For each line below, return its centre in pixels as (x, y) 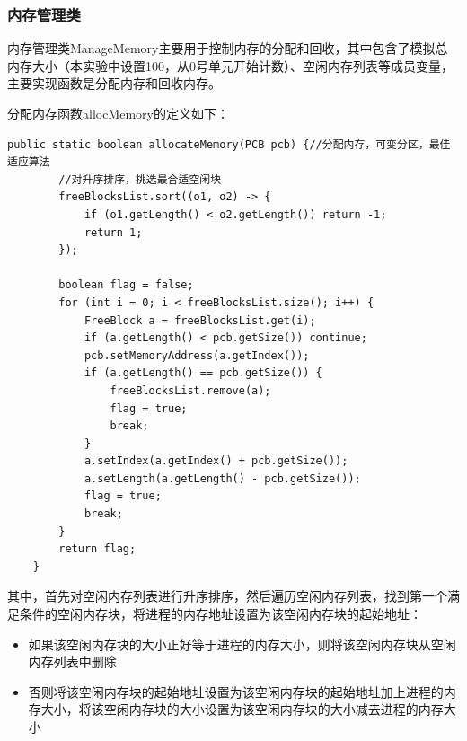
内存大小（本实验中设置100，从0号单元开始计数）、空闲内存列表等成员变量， (230, 65)
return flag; (97, 549)
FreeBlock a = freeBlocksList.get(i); (200, 320)
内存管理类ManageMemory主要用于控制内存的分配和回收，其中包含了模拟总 (228, 48)
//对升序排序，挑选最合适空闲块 (140, 179)
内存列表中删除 (72, 662)
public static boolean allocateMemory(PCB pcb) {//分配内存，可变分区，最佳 (229, 144)
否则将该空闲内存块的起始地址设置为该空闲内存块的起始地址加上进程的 (236, 691)
